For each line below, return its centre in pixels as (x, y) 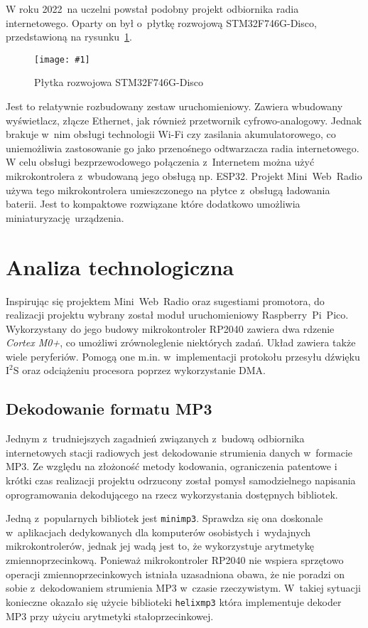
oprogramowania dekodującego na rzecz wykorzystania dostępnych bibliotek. (172, 494)
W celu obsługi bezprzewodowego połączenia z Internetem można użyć (160, 162)
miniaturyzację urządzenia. (65, 217)
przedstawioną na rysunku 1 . (69, 37)
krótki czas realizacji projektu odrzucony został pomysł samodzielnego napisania (181, 480)
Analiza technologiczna (120, 266)
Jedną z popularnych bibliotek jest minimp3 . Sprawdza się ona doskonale (164, 518)
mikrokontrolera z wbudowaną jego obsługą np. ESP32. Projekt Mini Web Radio (184, 176)
